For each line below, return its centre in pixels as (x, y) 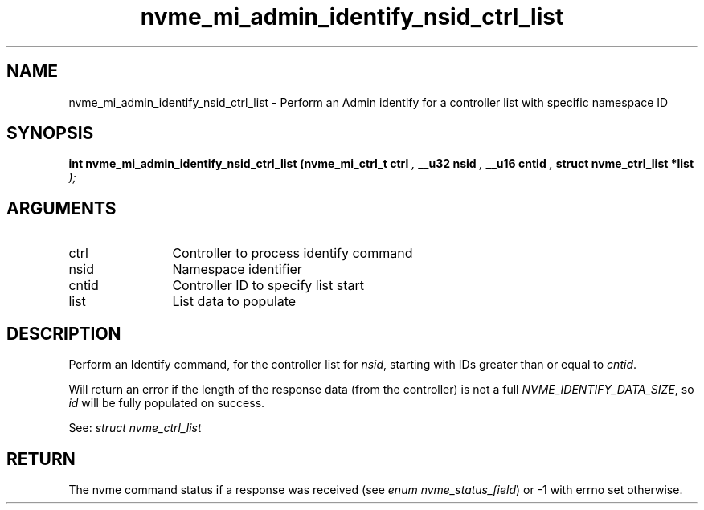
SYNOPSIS (50, 133)
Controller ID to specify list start (268, 286)
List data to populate (234, 302)
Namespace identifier (237, 269)
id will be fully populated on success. (167, 403)
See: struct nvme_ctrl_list (135, 428)
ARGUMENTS (61, 208)
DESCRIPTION (64, 333)
